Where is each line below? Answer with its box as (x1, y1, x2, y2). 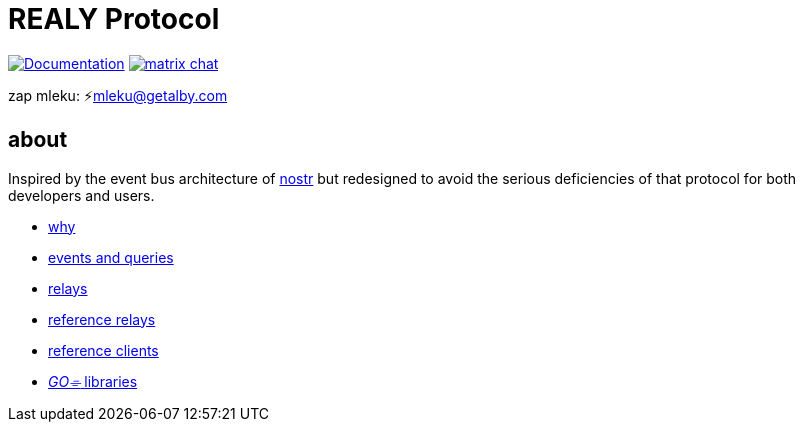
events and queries (48, 248, 174, 266)
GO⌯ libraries (48, 372, 138, 390)
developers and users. (8, 186, 155, 204)
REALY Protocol (8, 2, 220, 36)
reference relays (48, 310, 156, 328)
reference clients (48, 341, 159, 359)
